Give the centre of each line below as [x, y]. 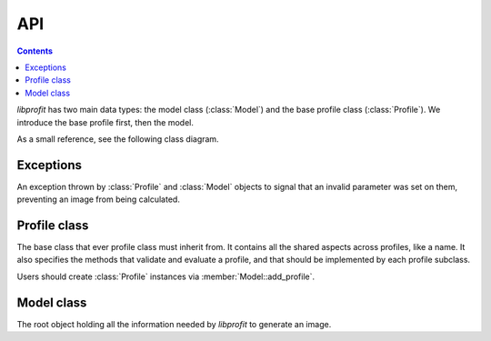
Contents [35, 51]
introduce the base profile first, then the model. [105, 122]
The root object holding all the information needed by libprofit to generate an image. [174, 324]
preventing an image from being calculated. [99, 199]
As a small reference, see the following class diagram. [118, 139]
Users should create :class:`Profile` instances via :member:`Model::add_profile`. [166, 276]
